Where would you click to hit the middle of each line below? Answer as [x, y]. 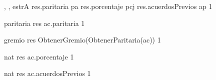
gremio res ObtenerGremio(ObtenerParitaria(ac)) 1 [82, 40]
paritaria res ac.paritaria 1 [44, 23]
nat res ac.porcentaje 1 [39, 56]
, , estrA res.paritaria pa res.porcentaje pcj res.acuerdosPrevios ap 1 [108, 6]
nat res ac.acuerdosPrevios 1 [47, 73]
